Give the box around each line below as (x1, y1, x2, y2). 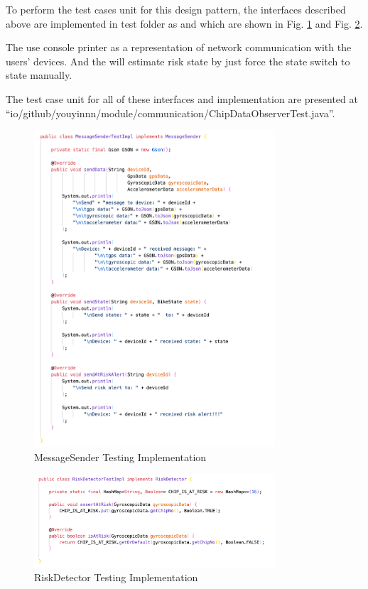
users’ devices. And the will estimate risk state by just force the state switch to (6, 53, 350, 68)
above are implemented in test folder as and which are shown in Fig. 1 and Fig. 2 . (6, 16, 363, 31)
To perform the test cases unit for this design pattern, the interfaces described (6, 2, 346, 16)
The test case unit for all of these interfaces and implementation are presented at (6, 91, 358, 106)
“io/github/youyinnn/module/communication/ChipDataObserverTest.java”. (6, 105, 335, 120)
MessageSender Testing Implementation (34, 449, 207, 464)
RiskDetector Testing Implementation (34, 570, 198, 585)
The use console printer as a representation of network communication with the (6, 40, 352, 55)
